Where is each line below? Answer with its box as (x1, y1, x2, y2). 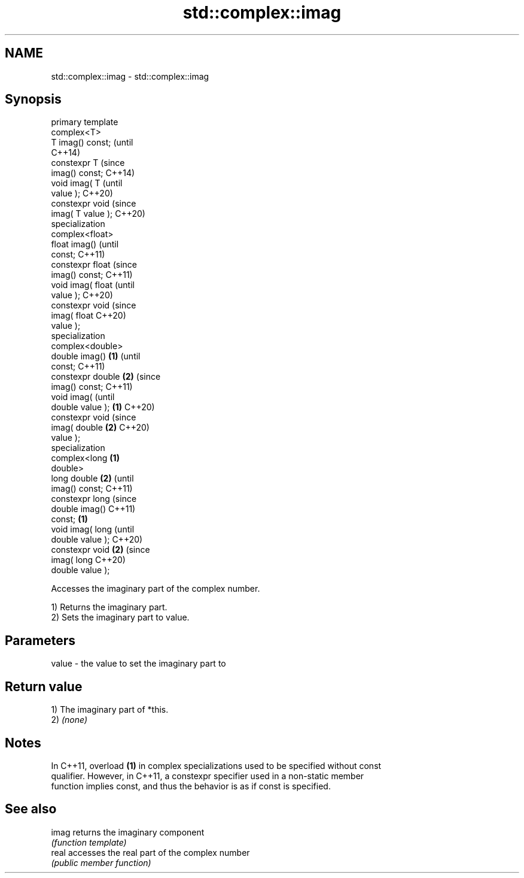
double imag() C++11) (51, 504, 136, 514)
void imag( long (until (51, 524, 135, 535)
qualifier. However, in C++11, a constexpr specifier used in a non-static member (51, 770, 364, 781)
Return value (5, 679, 83, 694)
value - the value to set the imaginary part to (51, 658, 226, 669)
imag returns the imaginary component (51, 826, 205, 837)
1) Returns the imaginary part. (51, 602, 167, 613)
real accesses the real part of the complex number (51, 847, 250, 858)
